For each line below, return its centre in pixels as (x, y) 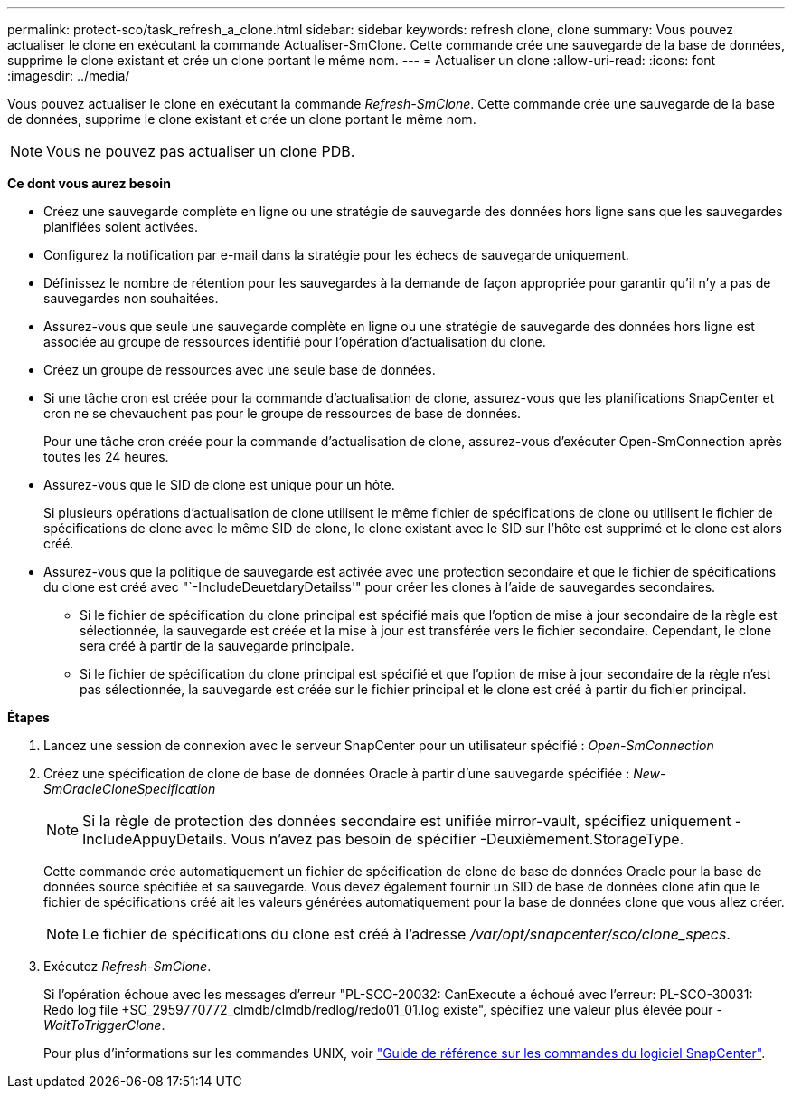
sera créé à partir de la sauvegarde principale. (217, 646)
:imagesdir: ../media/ (69, 76)
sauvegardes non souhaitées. (131, 298)
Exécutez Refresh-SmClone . (127, 966)
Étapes (28, 717)
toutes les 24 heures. (106, 457)
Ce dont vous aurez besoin (89, 183)
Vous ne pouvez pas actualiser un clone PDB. (201, 151)
